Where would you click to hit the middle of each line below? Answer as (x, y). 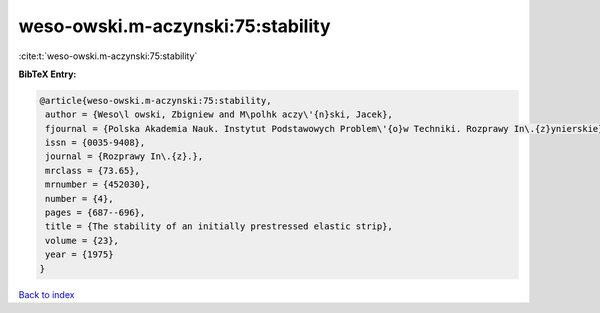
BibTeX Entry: (47, 74)
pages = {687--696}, (95, 213)
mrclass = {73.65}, (92, 170)
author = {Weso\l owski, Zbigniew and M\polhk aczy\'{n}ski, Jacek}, (219, 114)
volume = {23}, (82, 240)
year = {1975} (79, 254)
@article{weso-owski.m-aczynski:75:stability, (155, 100)
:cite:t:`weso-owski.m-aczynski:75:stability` (108, 56)
